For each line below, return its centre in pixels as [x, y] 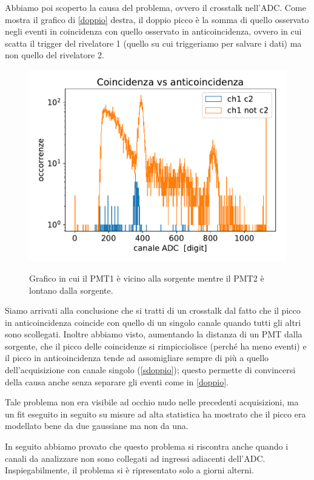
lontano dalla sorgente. [71, 290]
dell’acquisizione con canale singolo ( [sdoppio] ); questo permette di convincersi [150, 370]
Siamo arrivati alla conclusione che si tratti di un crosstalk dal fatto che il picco [153, 310]
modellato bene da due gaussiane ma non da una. [97, 426]
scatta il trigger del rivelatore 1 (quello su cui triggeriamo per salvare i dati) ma [153, 43]
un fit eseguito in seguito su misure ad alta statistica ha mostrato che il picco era [155, 414]
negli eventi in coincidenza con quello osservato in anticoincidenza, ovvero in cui [153, 31]
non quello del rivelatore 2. [55, 55]
